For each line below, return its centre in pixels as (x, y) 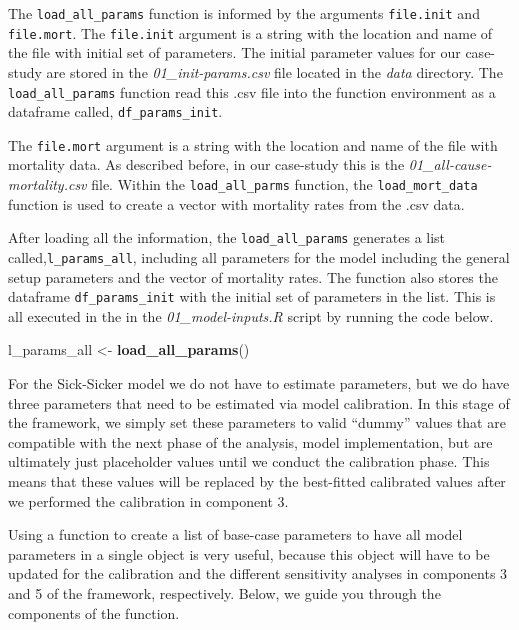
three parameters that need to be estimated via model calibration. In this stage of (259, 402)
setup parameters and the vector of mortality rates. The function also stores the (253, 276)
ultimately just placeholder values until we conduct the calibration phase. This (249, 461)
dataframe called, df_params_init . (115, 111)
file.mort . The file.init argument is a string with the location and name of (250, 32)
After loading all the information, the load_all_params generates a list (227, 237)
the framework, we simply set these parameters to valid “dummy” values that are (257, 422)
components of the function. (94, 612)
